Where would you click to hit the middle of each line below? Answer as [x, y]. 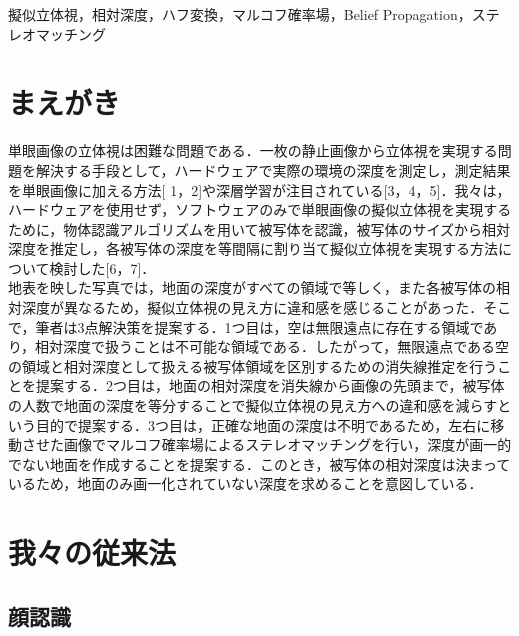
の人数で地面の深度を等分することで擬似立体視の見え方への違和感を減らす [253, 405]
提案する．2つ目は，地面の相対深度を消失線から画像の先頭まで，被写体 [270, 385]
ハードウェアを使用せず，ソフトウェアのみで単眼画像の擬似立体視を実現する [260, 209]
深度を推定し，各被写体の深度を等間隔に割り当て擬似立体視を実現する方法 [253, 248]
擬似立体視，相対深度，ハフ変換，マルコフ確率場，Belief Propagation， [240, 14]
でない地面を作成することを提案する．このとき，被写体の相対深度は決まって [259, 463]
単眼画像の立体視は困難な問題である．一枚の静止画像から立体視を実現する [253, 150]
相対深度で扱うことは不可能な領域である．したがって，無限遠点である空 [272, 346]
